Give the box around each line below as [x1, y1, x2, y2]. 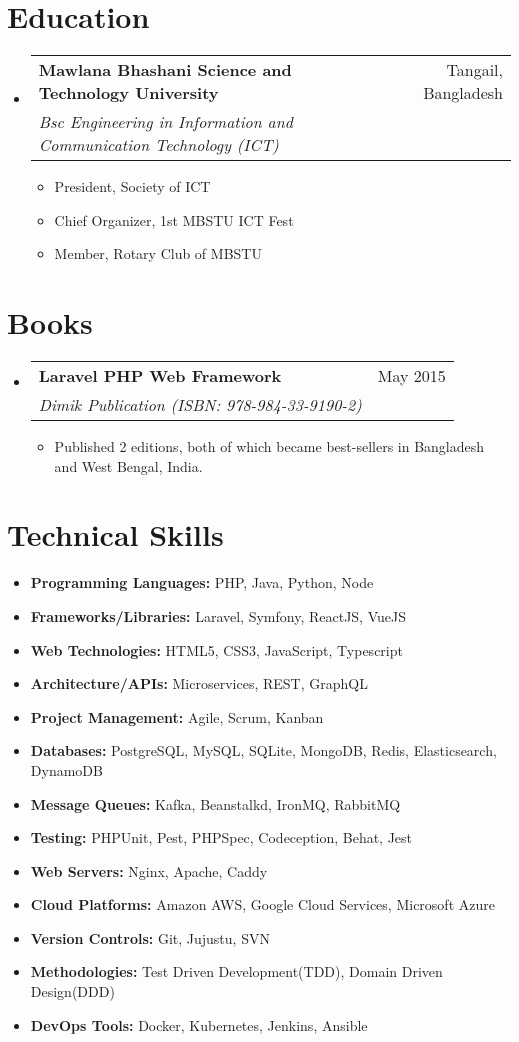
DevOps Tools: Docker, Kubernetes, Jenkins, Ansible [30, 1014, 368, 1035]
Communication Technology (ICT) [38, 133, 279, 157]
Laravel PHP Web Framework [38, 364, 282, 388]
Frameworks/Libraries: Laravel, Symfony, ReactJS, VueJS [30, 605, 406, 626]
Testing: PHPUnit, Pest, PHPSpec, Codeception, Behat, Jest [30, 827, 413, 848]
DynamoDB [30, 759, 103, 780]
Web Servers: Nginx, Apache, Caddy [30, 860, 268, 881]
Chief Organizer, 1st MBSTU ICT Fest [54, 209, 294, 230]
